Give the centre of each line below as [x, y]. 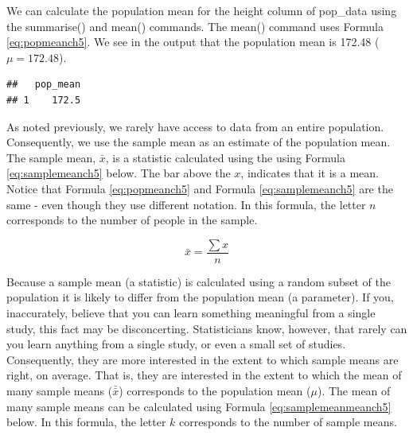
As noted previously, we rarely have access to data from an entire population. [195, 126]
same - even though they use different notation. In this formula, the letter [186, 204]
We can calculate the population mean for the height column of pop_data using [202, 10]
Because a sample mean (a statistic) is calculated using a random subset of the [199, 281]
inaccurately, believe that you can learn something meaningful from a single [191, 312]
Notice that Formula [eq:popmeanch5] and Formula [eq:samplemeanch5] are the [200, 188]
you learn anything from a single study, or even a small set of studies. [176, 344]
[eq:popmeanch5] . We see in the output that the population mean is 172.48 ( [193, 42]
